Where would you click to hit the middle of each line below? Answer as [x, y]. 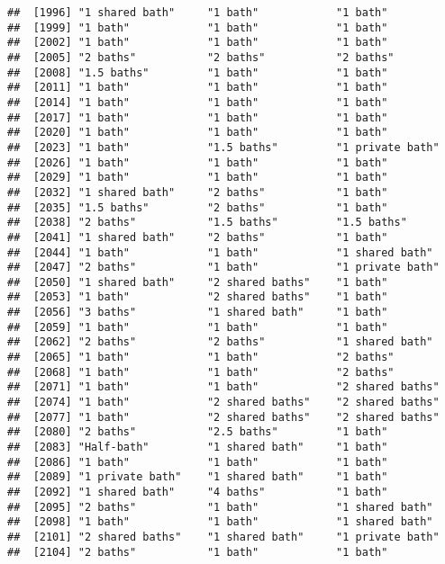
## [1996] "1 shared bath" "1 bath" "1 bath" [198, 13]
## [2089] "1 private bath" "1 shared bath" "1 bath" [198, 477]
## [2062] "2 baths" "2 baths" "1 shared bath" [220, 342]
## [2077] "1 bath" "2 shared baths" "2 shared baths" [223, 417]
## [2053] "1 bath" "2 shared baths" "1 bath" [198, 297]
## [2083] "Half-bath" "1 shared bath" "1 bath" [198, 448]
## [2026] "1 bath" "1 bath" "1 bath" [198, 162]
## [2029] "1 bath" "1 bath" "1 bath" [198, 178]
